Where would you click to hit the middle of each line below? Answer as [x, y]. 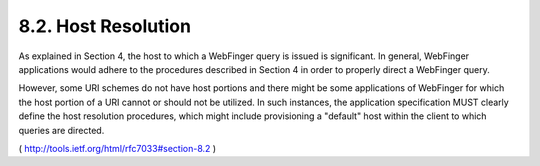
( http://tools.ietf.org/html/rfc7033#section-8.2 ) [117, 148]
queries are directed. [61, 130]
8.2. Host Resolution [105, 26]
